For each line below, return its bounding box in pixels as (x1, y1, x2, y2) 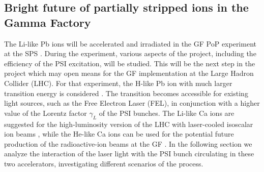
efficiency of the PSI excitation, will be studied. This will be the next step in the (4, 58, 255, 68)
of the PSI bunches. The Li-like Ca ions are (99, 107, 234, 118)
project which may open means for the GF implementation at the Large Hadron (4, 68, 254, 78)
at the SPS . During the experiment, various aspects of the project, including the (4, 48, 256, 59)
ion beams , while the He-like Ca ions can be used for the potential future (4, 128, 234, 139)
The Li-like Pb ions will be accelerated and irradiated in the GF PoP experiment (4, 38, 256, 49)
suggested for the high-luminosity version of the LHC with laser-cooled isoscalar (4, 118, 253, 129)
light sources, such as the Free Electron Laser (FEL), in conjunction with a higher (4, 98, 260, 108)
